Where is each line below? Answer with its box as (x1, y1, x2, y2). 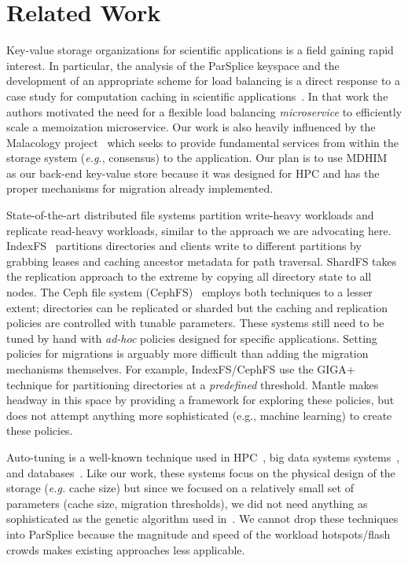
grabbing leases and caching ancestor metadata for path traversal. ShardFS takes (6, 252, 397, 269)
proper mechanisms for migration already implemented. (6, 180, 274, 197)
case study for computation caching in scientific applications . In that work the (6, 87, 388, 104)
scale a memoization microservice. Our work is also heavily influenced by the (6, 119, 376, 135)
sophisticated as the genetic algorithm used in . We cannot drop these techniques (6, 510, 399, 527)
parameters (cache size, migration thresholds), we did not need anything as (6, 495, 368, 511)
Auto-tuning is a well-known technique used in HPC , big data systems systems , (6, 448, 400, 465)
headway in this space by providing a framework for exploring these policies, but (6, 392, 395, 408)
